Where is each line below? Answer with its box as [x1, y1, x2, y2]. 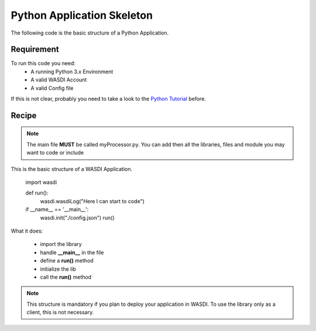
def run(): [25, 189, 49, 196]
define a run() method [40, 257, 94, 264]
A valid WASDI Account [30, 76, 87, 83]
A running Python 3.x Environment [30, 68, 114, 75]
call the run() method [40, 273, 92, 281]
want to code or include [26, 149, 84, 156]
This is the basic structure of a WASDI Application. [11, 165, 133, 172]
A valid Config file [30, 84, 74, 91]
